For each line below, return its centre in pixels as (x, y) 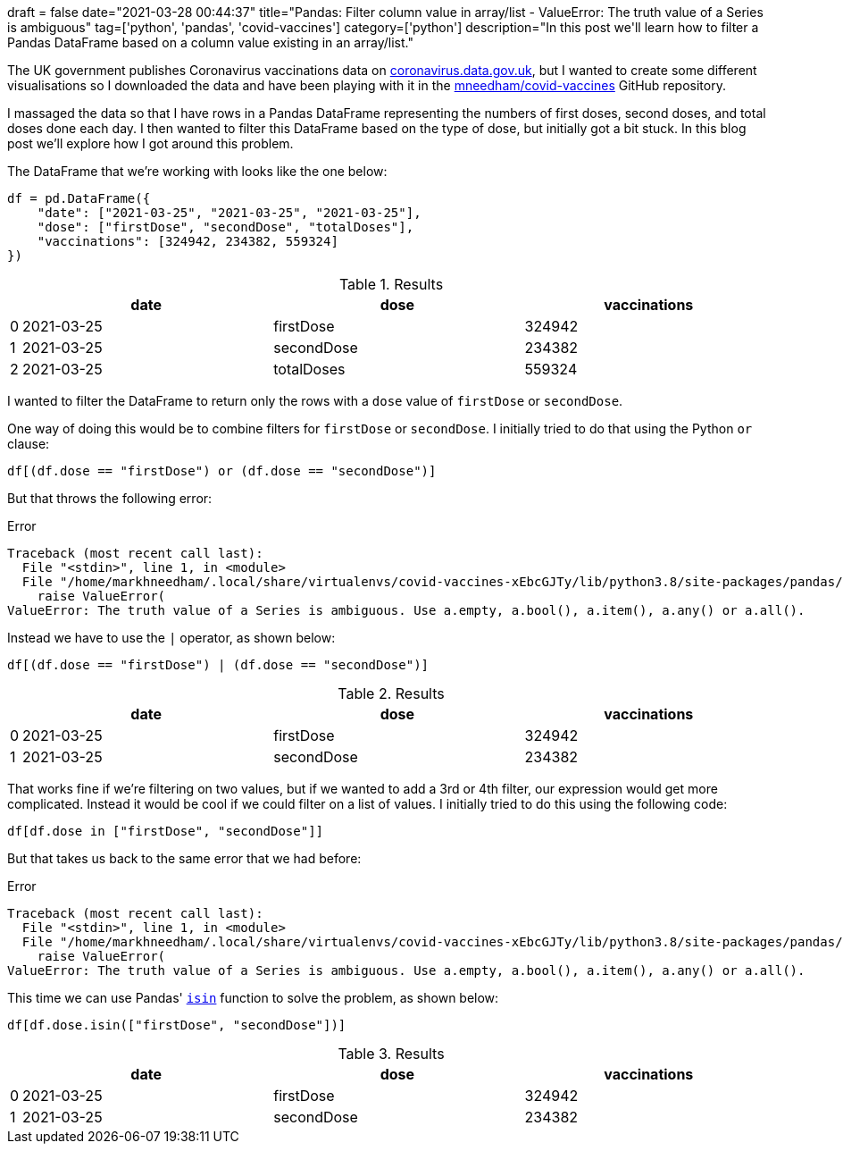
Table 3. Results (391, 1054)
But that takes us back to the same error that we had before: (184, 858)
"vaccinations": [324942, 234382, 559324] (188, 241)
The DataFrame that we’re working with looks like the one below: (197, 171)
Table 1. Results (391, 284)
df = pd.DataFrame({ (79, 198)
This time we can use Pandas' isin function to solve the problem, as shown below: (253, 998)
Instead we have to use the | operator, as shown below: (171, 638)
